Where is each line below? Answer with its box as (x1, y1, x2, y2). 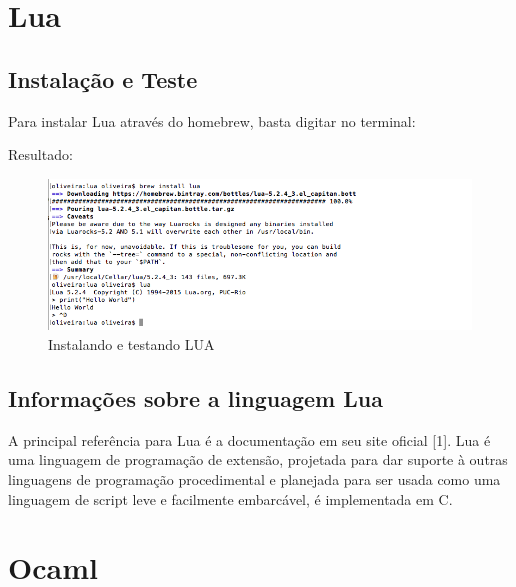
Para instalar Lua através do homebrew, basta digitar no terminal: (8, 110, 416, 131)
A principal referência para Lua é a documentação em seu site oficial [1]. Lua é (8, 429, 491, 450)
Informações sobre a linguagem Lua (8, 383, 383, 413)
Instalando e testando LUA (48, 334, 215, 355)
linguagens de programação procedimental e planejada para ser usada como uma (8, 469, 501, 489)
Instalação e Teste (8, 63, 198, 94)
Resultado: (8, 144, 73, 165)
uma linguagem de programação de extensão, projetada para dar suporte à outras (8, 449, 508, 470)
